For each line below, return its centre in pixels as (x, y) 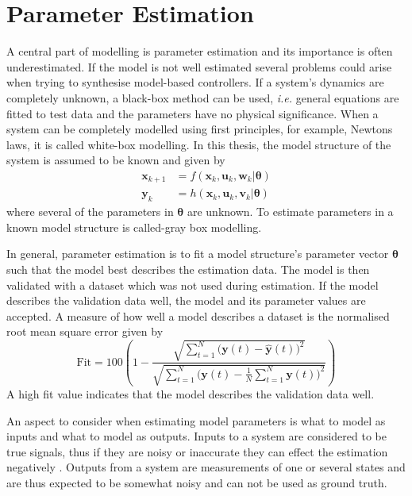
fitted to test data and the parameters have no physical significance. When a (193, 113)
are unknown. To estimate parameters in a (290, 211)
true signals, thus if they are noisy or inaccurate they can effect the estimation (197, 451)
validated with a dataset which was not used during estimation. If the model (193, 285)
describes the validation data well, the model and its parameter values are (186, 300)
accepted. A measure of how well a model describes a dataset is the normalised (198, 315)
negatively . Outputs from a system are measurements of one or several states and (206, 467)
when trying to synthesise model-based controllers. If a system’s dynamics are (195, 82)
